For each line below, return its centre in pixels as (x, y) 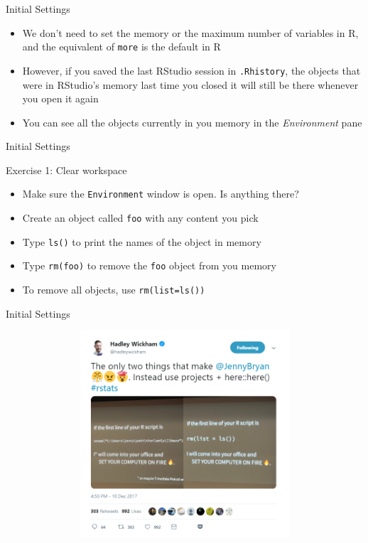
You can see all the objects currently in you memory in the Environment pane (192, 122)
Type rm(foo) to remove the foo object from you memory (149, 265)
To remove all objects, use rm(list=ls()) (114, 290)
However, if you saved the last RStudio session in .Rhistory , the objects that (191, 70)
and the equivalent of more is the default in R (121, 47)
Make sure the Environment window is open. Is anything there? (161, 194)
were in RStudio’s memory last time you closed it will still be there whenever (190, 84)
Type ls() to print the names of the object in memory (142, 241)
